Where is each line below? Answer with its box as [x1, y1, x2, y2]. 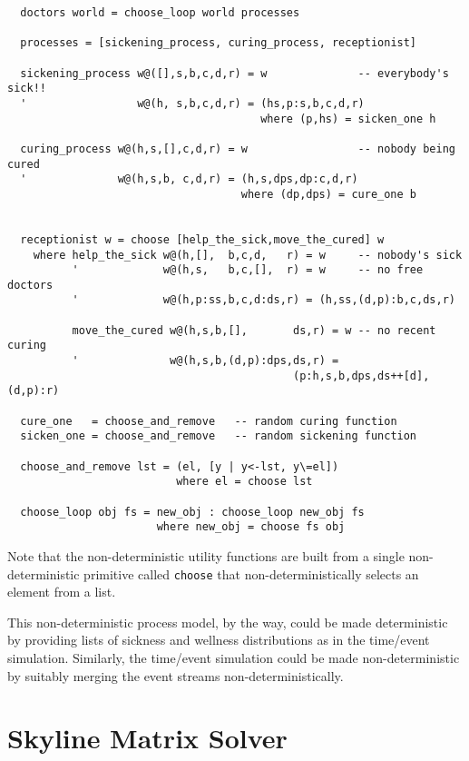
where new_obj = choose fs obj [156, 520, 346, 534]
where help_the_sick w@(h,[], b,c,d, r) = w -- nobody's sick [33, 248, 463, 262]
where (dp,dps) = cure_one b [240, 187, 417, 201]
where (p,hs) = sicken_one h [260, 112, 436, 125]
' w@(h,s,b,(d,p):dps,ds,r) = [72, 354, 339, 368]
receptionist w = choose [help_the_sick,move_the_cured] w [20, 232, 385, 246]
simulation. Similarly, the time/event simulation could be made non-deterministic [7, 648, 460, 667]
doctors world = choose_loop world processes [20, 6, 300, 19]
